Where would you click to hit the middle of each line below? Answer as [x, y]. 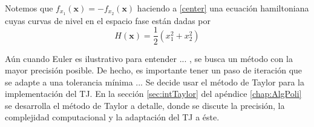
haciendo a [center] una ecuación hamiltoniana [223, 8]
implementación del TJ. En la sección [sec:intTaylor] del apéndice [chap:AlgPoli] [153, 94]
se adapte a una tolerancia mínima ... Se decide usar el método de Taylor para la [155, 82]
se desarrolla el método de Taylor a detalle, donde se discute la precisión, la [145, 105]
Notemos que [29, 8]
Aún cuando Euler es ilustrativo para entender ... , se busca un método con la [149, 58]
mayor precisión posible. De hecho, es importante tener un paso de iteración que [154, 70]
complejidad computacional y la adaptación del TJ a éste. [112, 117]
